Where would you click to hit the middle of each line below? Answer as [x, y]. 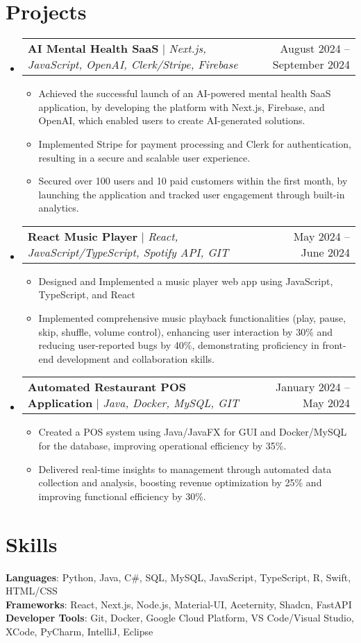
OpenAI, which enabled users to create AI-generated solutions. [172, 120]
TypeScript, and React [87, 294]
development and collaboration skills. [136, 358]
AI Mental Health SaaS [93, 49]
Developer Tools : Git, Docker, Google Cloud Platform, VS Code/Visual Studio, [180, 618]
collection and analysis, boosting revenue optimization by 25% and [180, 482]
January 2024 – [313, 387]
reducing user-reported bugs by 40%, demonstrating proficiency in [179, 345]
